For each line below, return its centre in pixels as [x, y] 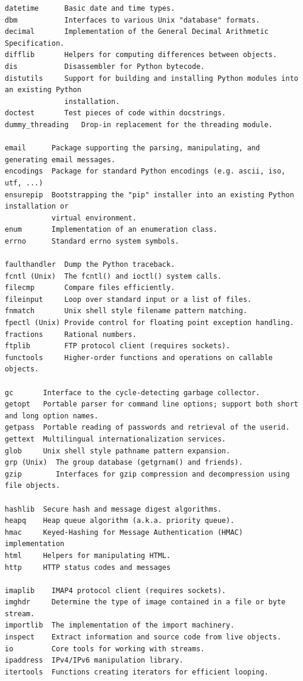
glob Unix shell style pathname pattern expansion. [118, 451]
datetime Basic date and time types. [90, 8]
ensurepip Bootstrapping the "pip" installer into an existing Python [149, 195]
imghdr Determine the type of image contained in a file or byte [145, 602]
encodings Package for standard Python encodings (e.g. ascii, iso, [145, 171]
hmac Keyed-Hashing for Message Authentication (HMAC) [124, 532]
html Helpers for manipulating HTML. [88, 555]
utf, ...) [24, 183]
